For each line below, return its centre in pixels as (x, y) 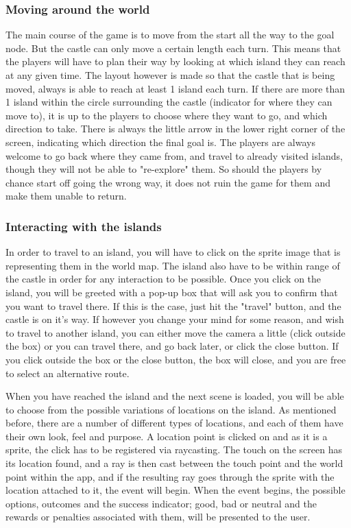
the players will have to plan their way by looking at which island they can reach (175, 61)
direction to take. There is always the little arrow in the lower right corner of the (175, 129)
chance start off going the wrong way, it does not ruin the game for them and (168, 182)
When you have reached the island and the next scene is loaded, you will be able (175, 396)
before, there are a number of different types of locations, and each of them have (174, 423)
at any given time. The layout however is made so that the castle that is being (170, 75)
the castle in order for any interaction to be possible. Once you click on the (164, 279)
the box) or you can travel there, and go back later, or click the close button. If (172, 346)
